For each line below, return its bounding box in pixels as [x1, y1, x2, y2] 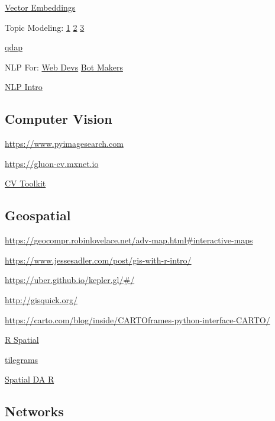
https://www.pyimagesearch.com [5, 137, 124, 150]
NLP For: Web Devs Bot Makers [5, 60, 123, 73]
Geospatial [5, 206, 71, 224]
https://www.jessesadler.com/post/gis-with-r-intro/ [5, 253, 192, 266]
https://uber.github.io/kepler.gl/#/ [5, 274, 135, 286]
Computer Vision [5, 110, 112, 128]
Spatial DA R [5, 373, 54, 385]
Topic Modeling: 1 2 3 [5, 21, 85, 33]
